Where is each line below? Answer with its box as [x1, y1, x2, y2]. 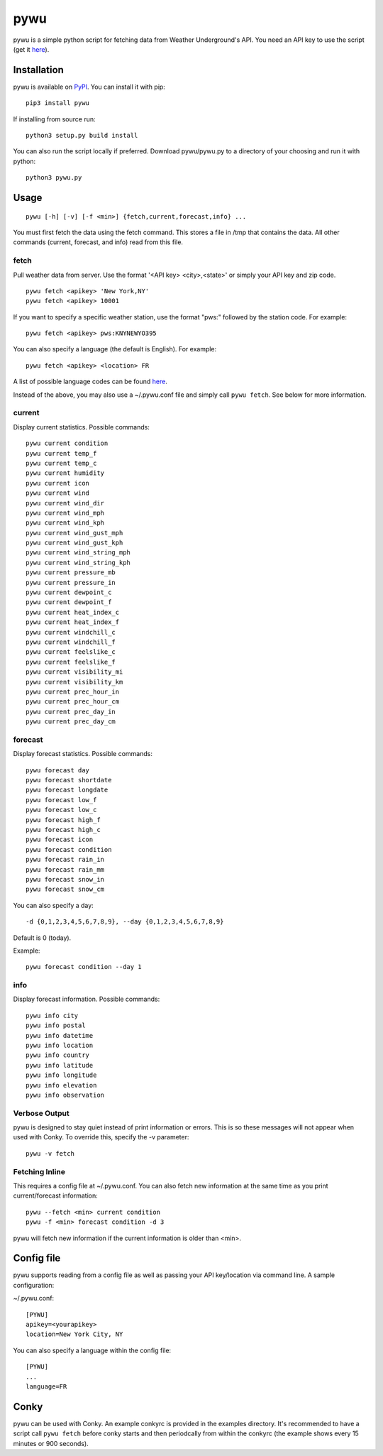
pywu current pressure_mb [26, 569, 116, 576]
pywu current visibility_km [26, 678, 123, 686]
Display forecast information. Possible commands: [13, 995, 160, 1004]
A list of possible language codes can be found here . [13, 377, 168, 386]
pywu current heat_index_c [26, 608, 120, 616]
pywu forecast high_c [26, 826, 101, 833]
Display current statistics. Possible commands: [13, 422, 150, 431]
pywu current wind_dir [26, 499, 105, 507]
